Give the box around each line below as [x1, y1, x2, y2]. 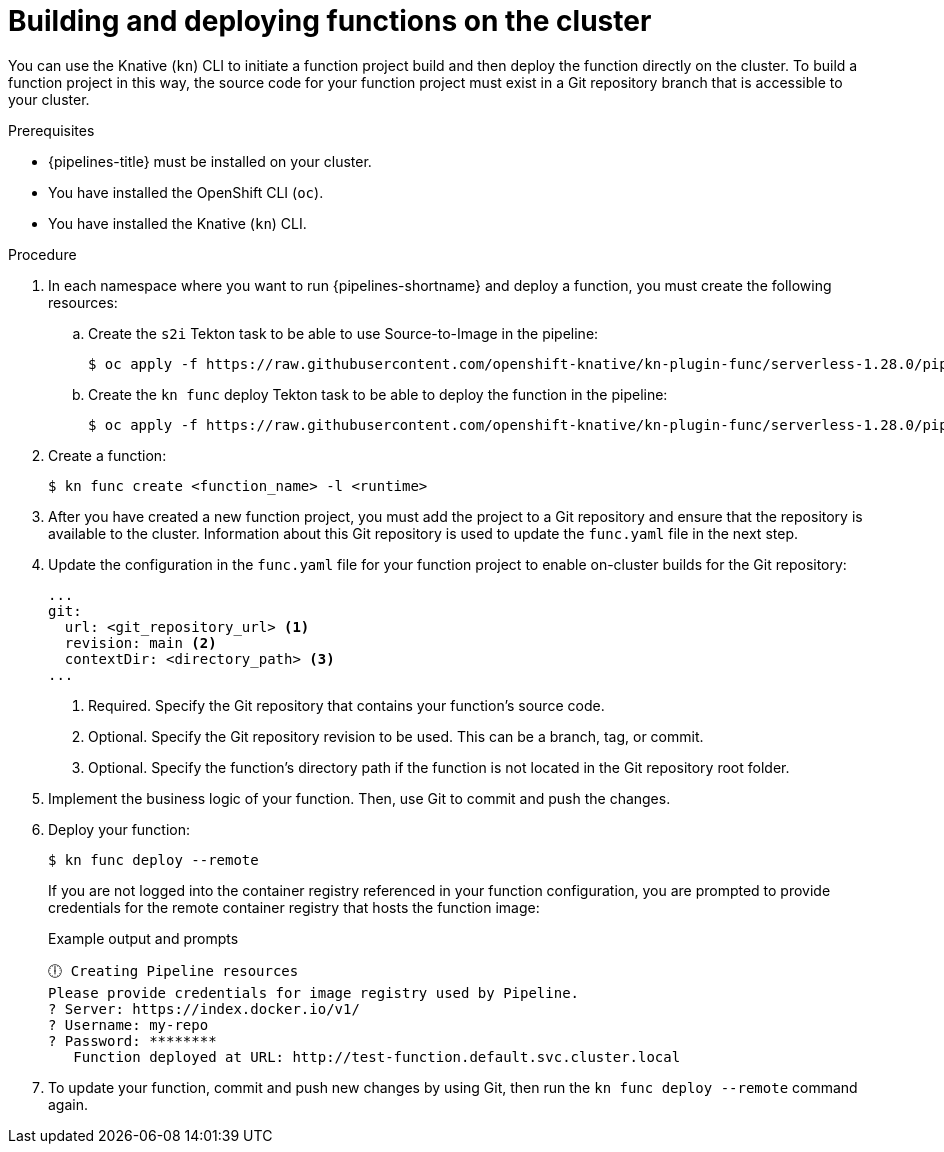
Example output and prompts [48, 929, 239, 947]
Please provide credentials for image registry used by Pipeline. [48, 984, 580, 1001]
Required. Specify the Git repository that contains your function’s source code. [88, 696, 605, 714]
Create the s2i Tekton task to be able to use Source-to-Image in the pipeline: [88, 324, 599, 342]
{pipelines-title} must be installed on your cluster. [48, 152, 372, 170]
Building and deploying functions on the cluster [8, 4, 652, 38]
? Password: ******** [48, 1032, 217, 1049]
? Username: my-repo [48, 1016, 209, 1033]
